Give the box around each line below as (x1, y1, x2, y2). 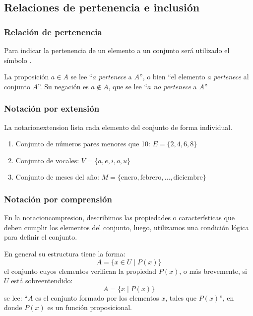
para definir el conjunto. (4, 232, 77, 242)
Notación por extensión (4, 102, 100, 115)
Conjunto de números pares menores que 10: (15, 138, 150, 149)
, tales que (165, 292, 196, 303)
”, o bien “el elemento (139, 71, 205, 82)
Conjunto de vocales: (15, 155, 79, 165)
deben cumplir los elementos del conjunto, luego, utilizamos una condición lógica (4, 222, 249, 232)
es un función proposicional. (47, 302, 132, 313)
